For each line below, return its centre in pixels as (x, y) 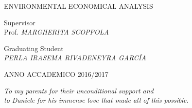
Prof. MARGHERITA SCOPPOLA (56, 32)
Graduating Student (34, 48)
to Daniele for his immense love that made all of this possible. (96, 100)
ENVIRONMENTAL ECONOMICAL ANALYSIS (79, 6)
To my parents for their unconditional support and (79, 90)
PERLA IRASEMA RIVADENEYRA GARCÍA (75, 58)
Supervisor (20, 22)
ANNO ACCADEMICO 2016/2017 (56, 74)
